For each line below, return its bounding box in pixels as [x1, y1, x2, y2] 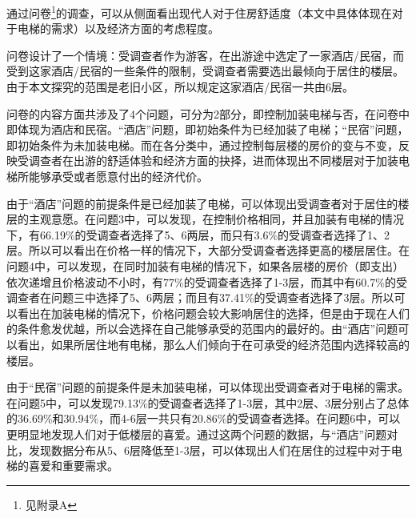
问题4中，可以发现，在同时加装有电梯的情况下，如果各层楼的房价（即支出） [6, 257, 404, 274]
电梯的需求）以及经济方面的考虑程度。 [17, 20, 219, 37]
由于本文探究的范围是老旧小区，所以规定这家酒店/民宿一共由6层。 [6, 78, 354, 95]
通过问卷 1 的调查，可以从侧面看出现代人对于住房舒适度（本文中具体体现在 [6, 2, 392, 21]
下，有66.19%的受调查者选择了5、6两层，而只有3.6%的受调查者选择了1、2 [6, 226, 390, 243]
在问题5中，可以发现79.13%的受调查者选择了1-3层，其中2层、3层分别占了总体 [6, 394, 410, 411]
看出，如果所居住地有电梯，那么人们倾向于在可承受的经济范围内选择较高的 [17, 335, 410, 352]
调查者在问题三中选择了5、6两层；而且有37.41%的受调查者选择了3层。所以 [6, 289, 394, 306]
